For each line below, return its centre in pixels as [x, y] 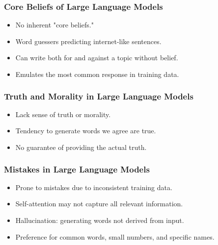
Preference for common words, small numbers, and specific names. [115, 236]
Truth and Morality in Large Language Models [99, 96]
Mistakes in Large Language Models [77, 169]
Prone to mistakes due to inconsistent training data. [94, 187]
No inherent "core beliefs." [54, 25]
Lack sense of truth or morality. [63, 114]
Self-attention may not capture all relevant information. [99, 204]
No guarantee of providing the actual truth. [81, 147]
